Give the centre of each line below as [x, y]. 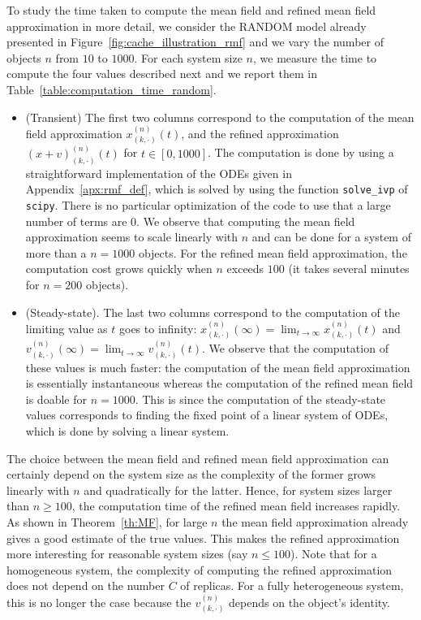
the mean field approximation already [315, 521]
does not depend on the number [86, 585]
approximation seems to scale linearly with [132, 237]
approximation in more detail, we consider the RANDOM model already [187, 26]
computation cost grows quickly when [119, 269]
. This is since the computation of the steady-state [260, 399]
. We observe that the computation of [295, 348]
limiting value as [67, 328]
